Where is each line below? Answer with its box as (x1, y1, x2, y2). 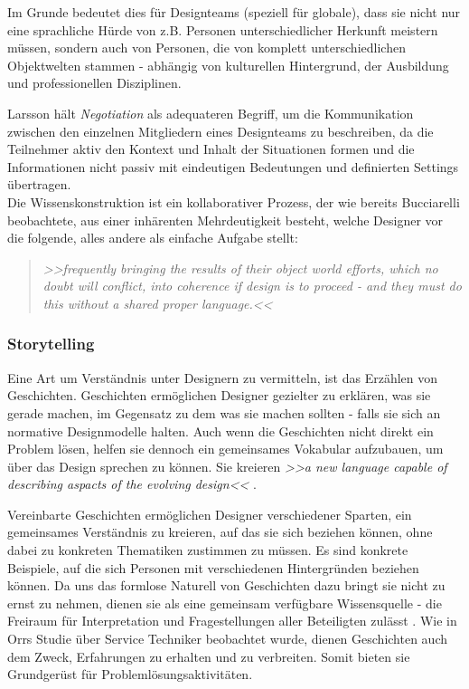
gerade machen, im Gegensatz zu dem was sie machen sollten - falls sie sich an (7, 403, 441, 422)
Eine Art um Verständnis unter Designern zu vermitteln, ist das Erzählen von (7, 368, 438, 387)
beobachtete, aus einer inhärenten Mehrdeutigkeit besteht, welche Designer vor (7, 210, 444, 229)
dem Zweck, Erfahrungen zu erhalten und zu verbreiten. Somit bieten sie (7, 646, 410, 665)
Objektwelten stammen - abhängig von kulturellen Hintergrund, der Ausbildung (7, 55, 449, 74)
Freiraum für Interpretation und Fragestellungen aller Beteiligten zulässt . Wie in (7, 611, 457, 630)
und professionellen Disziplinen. (7, 73, 182, 92)
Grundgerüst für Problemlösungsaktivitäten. (7, 665, 253, 684)
